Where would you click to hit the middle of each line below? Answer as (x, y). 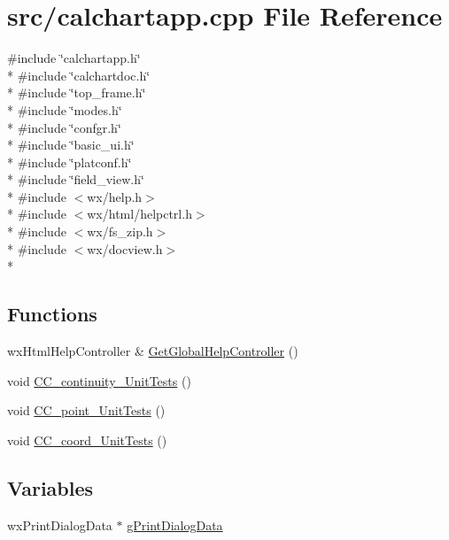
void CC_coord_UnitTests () (87, 440)
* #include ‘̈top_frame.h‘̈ (77, 93)
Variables (50, 487)
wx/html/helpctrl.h (139, 214)
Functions (52, 314)
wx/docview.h (125, 248)
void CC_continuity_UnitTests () (99, 380)
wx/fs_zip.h (120, 231)
